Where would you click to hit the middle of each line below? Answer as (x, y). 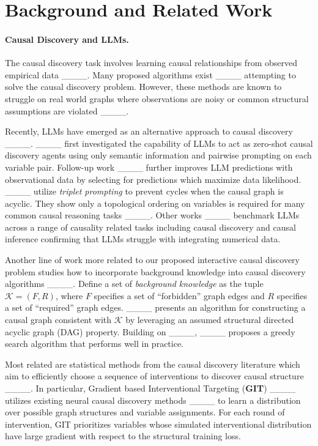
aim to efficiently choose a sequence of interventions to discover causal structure (154, 376)
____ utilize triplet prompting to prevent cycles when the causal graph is (144, 191)
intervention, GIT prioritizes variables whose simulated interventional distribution (158, 424)
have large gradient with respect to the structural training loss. (123, 436)
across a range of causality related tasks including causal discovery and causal (150, 227)
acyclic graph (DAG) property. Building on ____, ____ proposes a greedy (150, 331)
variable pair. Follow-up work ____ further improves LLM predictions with (149, 167)
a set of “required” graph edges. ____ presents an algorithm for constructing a (155, 307)
